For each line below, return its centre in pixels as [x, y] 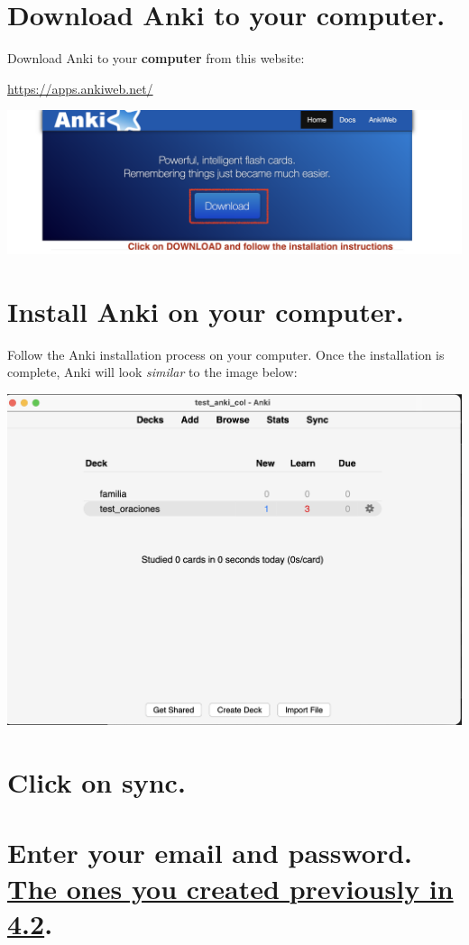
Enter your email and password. [210, 853]
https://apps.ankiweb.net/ [80, 88]
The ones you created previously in [230, 888]
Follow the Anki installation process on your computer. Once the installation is [226, 354]
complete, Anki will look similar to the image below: [152, 372]
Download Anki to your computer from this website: [156, 58]
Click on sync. [97, 781]
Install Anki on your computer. [206, 311]
